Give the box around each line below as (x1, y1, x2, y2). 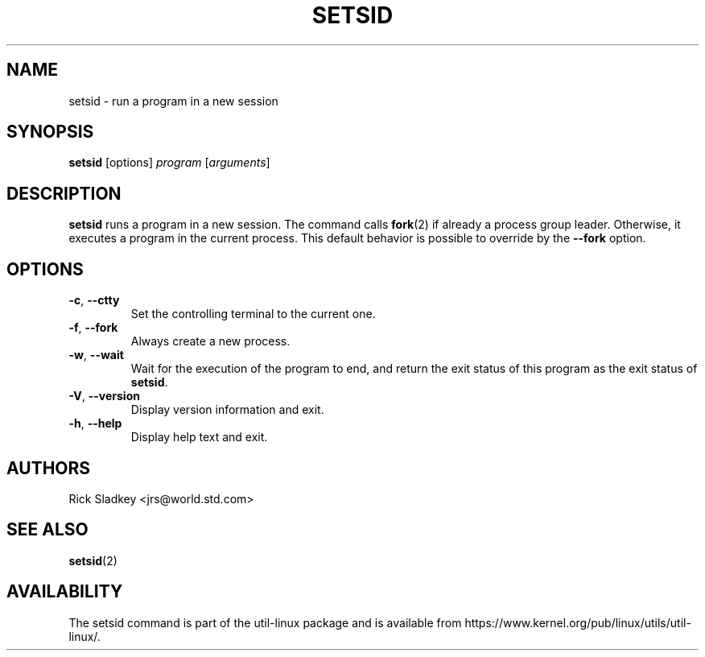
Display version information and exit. (130, 403, 324, 417)
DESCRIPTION (6, 183, 122, 204)
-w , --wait (68, 348, 124, 362)
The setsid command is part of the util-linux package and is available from (68, 615, 462, 630)
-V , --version (68, 389, 140, 403)
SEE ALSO (6, 519, 89, 540)
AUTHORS (6, 457, 91, 478)
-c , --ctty (68, 293, 120, 308)
